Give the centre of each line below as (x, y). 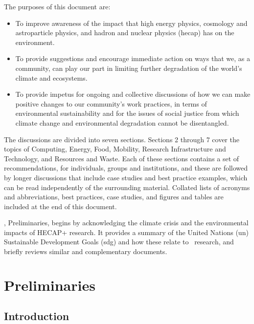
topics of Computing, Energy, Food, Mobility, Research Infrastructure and (115, 149)
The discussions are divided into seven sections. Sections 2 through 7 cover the (122, 139)
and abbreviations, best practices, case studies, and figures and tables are (114, 197)
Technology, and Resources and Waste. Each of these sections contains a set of (122, 158)
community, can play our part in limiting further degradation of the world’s (129, 68)
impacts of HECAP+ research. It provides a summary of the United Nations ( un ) (126, 232)
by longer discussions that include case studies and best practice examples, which (126, 177)
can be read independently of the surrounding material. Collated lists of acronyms (127, 187)
